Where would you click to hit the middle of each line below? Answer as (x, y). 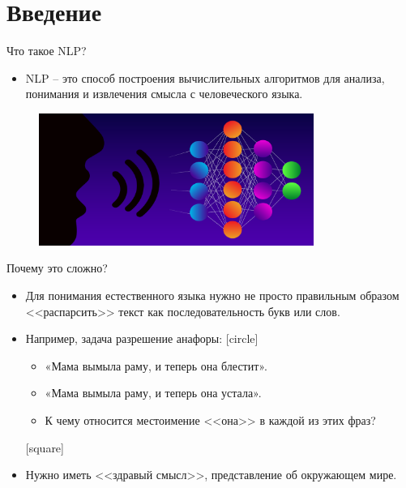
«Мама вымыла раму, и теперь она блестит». (156, 365)
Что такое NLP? (47, 51)
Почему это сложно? (57, 268)
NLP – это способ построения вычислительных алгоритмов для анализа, (205, 77)
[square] (45, 447)
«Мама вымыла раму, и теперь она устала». (153, 393)
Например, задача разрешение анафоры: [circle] (142, 338)
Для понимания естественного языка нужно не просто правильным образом (212, 295)
